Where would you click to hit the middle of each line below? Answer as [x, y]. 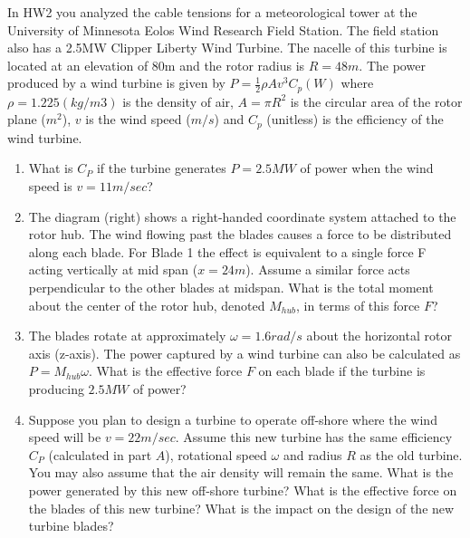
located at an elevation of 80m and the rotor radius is [156, 65]
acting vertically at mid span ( [113, 269]
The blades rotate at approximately [127, 336]
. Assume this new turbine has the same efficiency [314, 437]
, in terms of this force [358, 305]
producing [56, 389]
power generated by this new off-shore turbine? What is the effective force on [243, 490]
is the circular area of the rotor [376, 101]
